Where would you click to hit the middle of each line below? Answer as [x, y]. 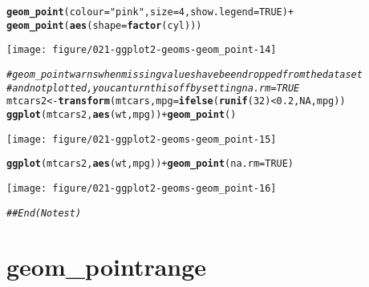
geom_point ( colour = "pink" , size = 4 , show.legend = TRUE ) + [150, 12]
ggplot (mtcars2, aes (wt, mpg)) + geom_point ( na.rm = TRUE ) [150, 164]
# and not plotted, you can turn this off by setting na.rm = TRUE [153, 88]
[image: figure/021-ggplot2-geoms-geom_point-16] [142, 188]
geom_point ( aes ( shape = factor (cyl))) [104, 25]
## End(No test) [44, 213]
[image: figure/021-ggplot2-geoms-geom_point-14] [142, 50]
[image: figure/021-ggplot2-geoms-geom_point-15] [142, 139]
